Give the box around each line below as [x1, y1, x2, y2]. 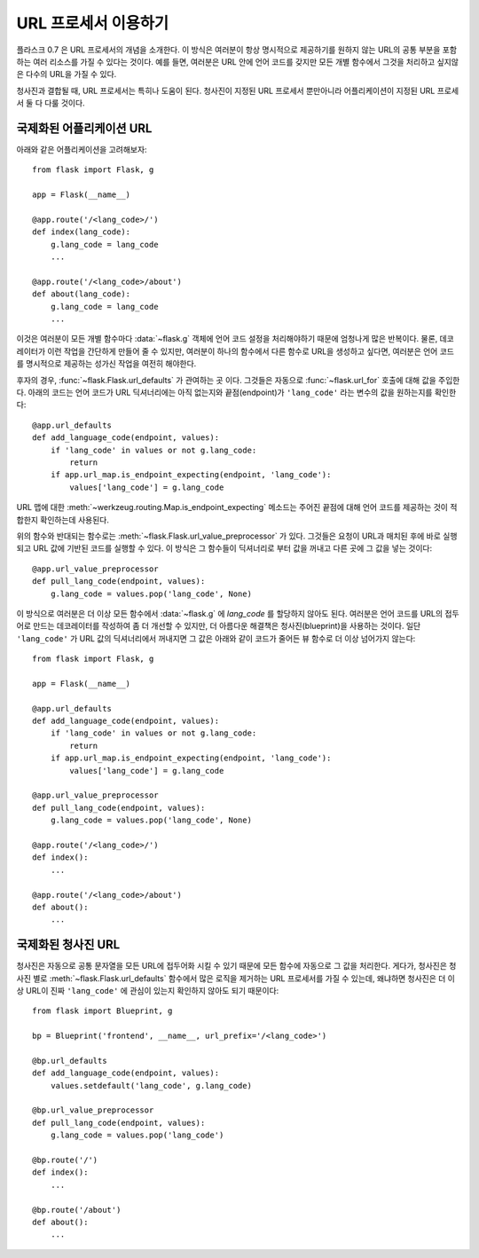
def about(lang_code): [32, 289, 131, 299]
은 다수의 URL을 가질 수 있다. [16, 69, 117, 80]
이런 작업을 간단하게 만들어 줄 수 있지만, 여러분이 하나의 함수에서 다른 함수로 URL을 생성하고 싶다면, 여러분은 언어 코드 [47, 346, 454, 357]
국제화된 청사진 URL [16, 937, 121, 953]
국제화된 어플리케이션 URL [16, 121, 153, 136]
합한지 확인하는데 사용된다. [16, 515, 110, 525]
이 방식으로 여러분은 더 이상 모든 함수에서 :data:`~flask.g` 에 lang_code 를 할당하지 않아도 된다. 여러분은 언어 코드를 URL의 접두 [16, 608, 460, 618]
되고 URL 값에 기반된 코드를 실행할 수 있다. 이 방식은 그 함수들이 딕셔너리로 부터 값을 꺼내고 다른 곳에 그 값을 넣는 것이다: [16, 543, 433, 554]
